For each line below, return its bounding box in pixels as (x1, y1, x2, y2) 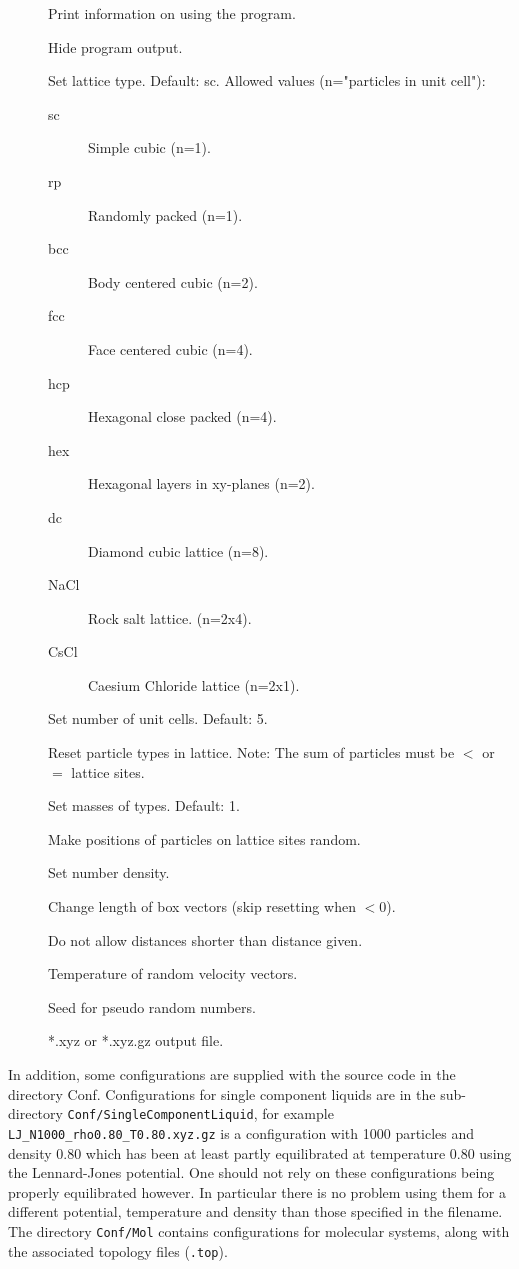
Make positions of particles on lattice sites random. (48, 828, 361, 849)
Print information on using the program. (48, 3, 296, 23)
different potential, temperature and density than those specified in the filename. (8, 1201, 503, 1222)
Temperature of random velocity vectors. (48, 963, 298, 984)
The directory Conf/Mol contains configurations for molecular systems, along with (8, 1220, 510, 1241)
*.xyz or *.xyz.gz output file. (48, 1030, 224, 1051)
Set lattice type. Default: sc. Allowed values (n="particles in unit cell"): (48, 70, 486, 91)
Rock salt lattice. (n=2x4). (88, 607, 252, 628)
